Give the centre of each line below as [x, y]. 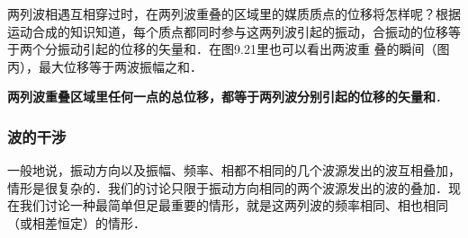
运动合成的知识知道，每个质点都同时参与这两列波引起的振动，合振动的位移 [228, 31]
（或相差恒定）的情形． [76, 222]
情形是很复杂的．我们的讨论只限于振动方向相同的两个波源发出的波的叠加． [228, 187]
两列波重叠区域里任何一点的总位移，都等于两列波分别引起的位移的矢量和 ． [228, 97]
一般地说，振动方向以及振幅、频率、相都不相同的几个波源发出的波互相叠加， [234, 170]
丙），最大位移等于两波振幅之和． [105, 66]
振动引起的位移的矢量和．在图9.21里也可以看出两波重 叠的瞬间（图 [253, 49]
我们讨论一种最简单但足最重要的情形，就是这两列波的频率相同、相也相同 [234, 205]
